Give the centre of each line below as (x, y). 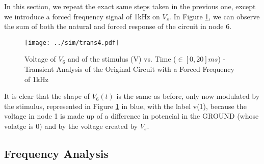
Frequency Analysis (57, 153)
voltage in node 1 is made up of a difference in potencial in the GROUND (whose (131, 116)
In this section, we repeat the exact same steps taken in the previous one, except (130, 6)
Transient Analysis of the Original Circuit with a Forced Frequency (129, 69)
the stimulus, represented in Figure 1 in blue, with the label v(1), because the (125, 106)
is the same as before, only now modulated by (188, 96)
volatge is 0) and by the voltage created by (71, 126)
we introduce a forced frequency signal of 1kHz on (82, 16)
